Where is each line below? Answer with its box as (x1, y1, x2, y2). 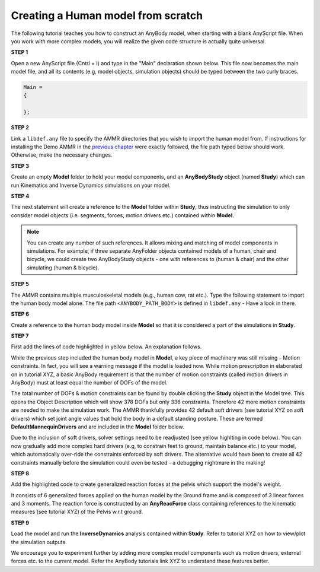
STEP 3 (11, 162, 30, 169)
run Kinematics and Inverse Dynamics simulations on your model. (11, 182, 171, 189)
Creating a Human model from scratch (11, 9, 203, 22)
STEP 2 (11, 124, 30, 131)
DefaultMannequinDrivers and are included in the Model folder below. (11, 423, 184, 430)
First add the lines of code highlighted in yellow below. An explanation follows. (11, 343, 202, 350)
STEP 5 (11, 281, 30, 288)
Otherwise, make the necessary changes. (11, 151, 113, 158)
